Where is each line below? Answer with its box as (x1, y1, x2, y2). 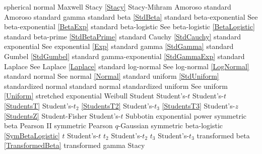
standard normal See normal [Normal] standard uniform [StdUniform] (4, 71, 219, 81)
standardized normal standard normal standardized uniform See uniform (4, 80, 228, 91)
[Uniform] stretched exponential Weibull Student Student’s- (4, 90, 188, 101)
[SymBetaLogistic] (4, 130, 60, 140)
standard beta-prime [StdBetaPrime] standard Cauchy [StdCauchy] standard (4, 31, 241, 41)
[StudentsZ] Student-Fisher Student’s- (4, 110, 121, 121)
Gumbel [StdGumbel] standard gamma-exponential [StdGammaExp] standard (4, 50, 245, 61)
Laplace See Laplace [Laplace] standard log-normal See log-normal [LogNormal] (4, 61, 249, 71)
